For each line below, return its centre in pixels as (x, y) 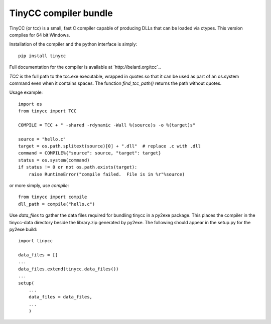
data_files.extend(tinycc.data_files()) (69, 269)
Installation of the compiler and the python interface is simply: (73, 44)
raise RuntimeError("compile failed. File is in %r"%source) (107, 174)
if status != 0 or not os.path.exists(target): (78, 167)
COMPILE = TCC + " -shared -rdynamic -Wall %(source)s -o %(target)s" (107, 125)
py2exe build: (23, 229)
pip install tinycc (42, 56)
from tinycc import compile (53, 197)
